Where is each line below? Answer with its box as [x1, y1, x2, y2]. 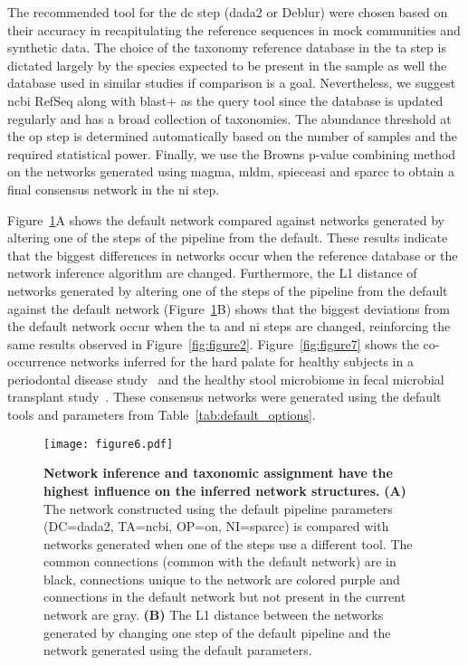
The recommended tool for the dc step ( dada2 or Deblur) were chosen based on [7, 3, 448, 21]
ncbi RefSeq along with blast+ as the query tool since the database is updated [7, 90, 444, 109]
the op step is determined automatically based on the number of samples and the [7, 127, 458, 146]
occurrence [7, 352, 67, 371]
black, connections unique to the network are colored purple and [43, 569, 400, 588]
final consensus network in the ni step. [7, 179, 220, 198]
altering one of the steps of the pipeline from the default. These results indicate [7, 228, 448, 247]
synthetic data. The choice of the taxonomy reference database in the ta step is [7, 38, 446, 57]
